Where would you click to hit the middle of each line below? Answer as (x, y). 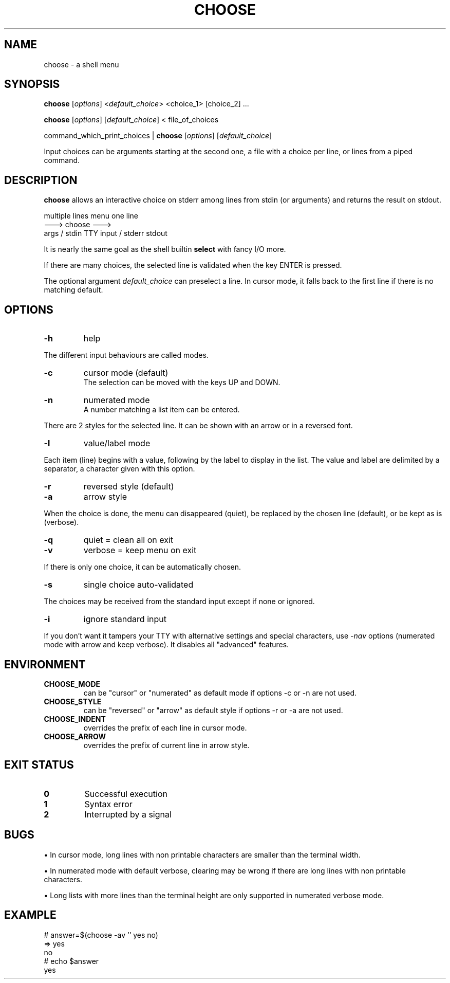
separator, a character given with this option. (119, 469)
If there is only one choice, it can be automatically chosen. (143, 567)
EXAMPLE (30, 915)
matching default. (73, 290)
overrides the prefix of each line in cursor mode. (165, 727)
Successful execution (126, 794)
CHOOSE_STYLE (73, 701)
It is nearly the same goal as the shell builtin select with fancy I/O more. (165, 249)
